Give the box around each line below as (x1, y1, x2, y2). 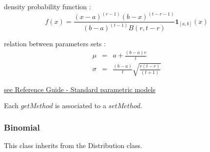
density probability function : (4, 1, 91, 11)
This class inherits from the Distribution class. (4, 140, 142, 151)
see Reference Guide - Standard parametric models (4, 84, 155, 94)
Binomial (4, 121, 40, 133)
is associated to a (55, 100, 106, 111)
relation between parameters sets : (4, 38, 106, 49)
